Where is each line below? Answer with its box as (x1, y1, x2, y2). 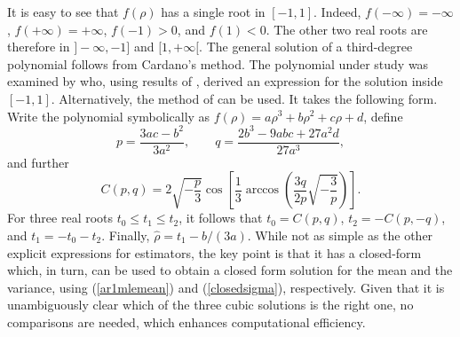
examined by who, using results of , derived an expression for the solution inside (7, 72, 443, 90)
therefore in (7, 37, 70, 56)
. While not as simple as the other (247, 225, 433, 244)
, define (363, 106, 403, 125)
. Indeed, (313, 3, 361, 20)
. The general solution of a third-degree (199, 37, 413, 56)
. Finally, (101, 225, 150, 244)
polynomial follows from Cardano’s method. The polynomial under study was (7, 54, 429, 73)
